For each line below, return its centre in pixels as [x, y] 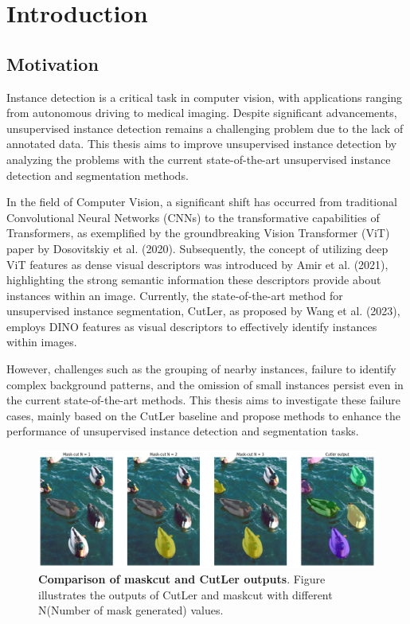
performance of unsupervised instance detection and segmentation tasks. [183, 431]
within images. [42, 342]
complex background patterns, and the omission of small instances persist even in [205, 384]
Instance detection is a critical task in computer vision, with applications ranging [205, 97]
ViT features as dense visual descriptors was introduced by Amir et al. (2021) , [197, 264]
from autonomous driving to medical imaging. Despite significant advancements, [202, 113]
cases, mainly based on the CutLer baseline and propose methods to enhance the [203, 415]
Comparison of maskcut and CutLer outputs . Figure [182, 579]
